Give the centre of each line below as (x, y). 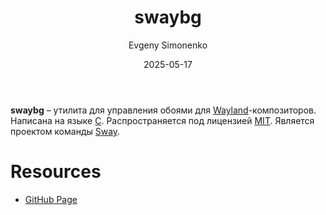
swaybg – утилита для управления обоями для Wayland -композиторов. (163, 110)
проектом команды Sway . (65, 131)
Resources (56, 172)
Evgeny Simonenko (168, 45)
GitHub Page (51, 199)
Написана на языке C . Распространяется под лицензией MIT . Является (162, 120)
